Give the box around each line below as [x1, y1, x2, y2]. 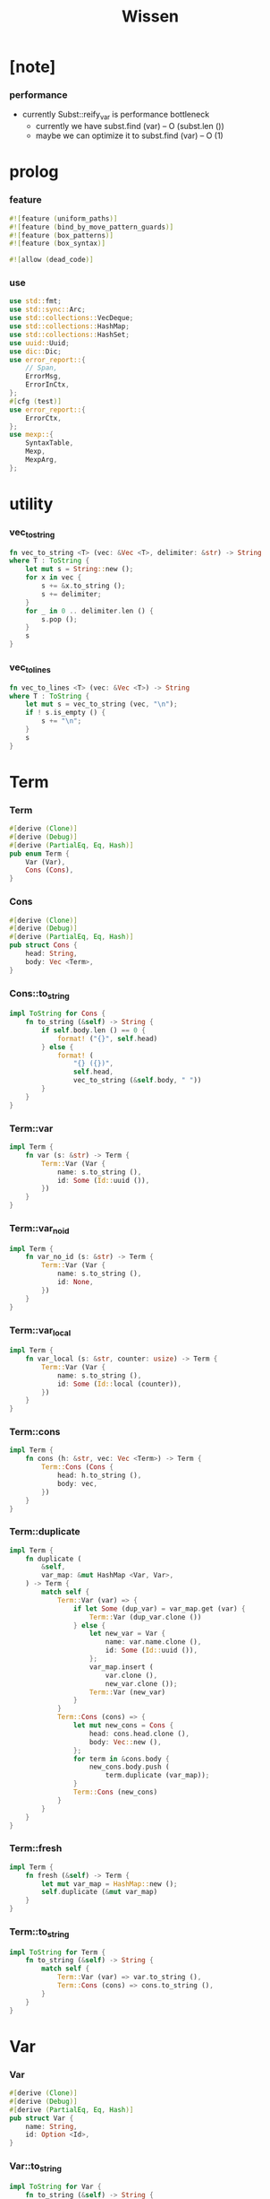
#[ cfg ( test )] [9, 396, 63, 405]
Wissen [121, 6, 180, 27]
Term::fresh [9, 1842, 63, 1855]
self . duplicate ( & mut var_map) [41, 1888, 158, 1897]
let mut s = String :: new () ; [25, 565, 134, 574]
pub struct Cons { [9, 941, 78, 950]
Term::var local [9, 1324, 72, 1338]
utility [9, 494, 54, 514]
